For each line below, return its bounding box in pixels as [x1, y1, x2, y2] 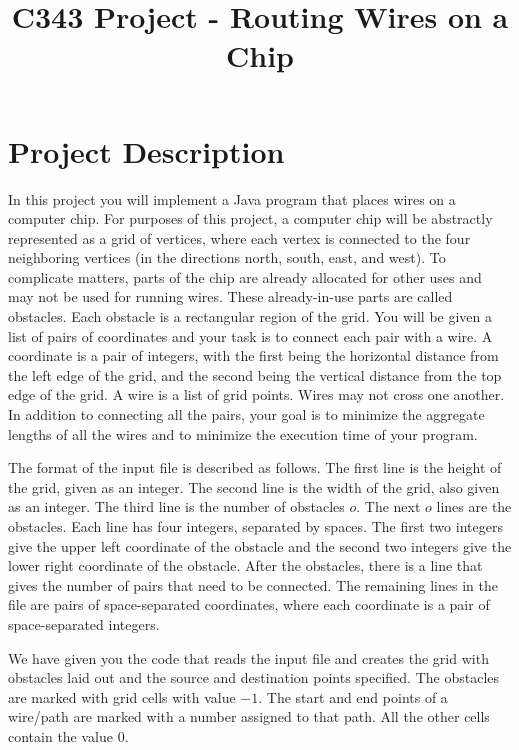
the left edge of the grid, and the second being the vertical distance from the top [8, 364, 502, 385]
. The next [356, 496, 421, 517]
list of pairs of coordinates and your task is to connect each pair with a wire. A [8, 325, 493, 346]
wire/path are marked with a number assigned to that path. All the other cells [8, 706, 490, 727]
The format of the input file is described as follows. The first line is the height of [8, 457, 502, 478]
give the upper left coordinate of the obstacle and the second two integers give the [8, 535, 512, 556]
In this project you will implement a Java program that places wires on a [8, 188, 456, 209]
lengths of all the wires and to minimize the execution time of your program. [8, 423, 478, 444]
